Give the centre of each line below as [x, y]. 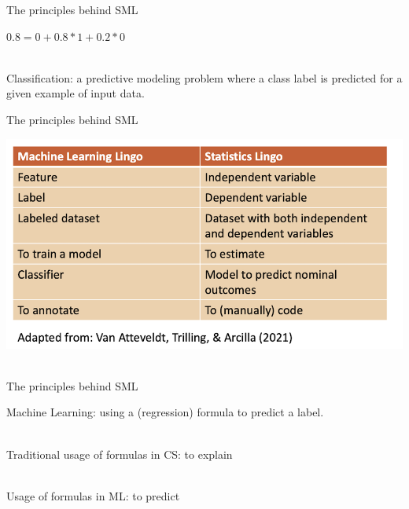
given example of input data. [76, 93]
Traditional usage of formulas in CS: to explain [120, 454]
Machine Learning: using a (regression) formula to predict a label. [165, 412]
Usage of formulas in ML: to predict [93, 495]
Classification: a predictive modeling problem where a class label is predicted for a [204, 77]
